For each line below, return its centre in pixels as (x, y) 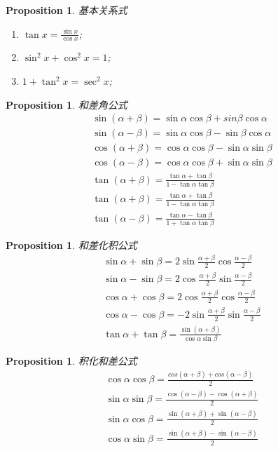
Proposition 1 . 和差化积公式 (71, 245)
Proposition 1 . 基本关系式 (67, 10)
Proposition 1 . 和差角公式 (67, 104)
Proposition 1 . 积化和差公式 (71, 361)
